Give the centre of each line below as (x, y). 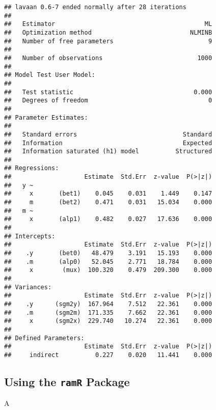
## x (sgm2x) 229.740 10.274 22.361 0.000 (108, 321)
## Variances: (28, 287)
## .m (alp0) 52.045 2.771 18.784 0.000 (108, 262)
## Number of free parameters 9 (108, 41)
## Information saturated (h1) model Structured (108, 152)
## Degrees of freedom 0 (108, 101)
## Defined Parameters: (44, 338)
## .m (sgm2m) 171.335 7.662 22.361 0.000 (108, 312)
